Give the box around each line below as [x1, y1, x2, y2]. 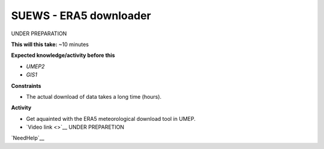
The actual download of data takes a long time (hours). [26, 93, 162, 100]
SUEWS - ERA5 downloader [11, 9, 151, 22]
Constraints [11, 82, 41, 89]
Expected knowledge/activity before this [11, 51, 115, 59]
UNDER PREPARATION [11, 30, 67, 37]
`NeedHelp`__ [11, 135, 44, 142]
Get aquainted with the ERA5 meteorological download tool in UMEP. [26, 115, 196, 122]
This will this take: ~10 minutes [11, 41, 89, 48]
